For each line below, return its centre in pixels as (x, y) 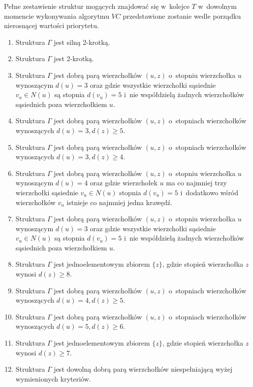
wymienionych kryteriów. (53, 378)
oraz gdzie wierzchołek (124, 183)
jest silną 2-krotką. (82, 42)
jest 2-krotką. (74, 58)
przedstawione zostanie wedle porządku (182, 16)
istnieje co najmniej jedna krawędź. (120, 202)
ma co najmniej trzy (196, 183)
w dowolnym (217, 6)
